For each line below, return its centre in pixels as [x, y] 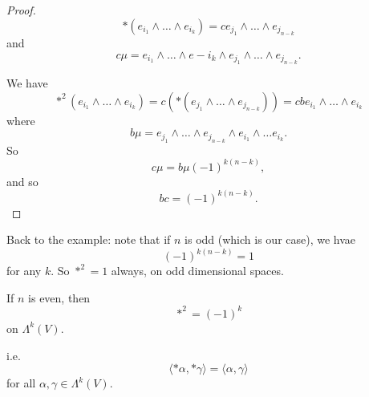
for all [21, 383]
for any [24, 271]
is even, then [59, 297]
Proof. [21, 10]
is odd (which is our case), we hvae [270, 239]
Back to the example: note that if [89, 239]
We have [27, 83]
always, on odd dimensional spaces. [197, 271]
